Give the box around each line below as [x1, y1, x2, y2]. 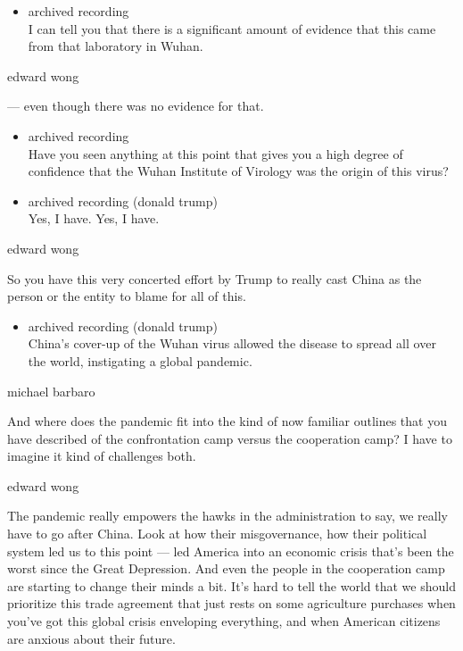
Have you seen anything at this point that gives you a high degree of [28, 144, 403, 163]
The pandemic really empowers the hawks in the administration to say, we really [7, 506, 448, 525]
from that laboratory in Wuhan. [28, 37, 203, 55]
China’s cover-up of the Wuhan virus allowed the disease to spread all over [28, 334, 436, 353]
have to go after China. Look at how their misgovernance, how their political [7, 524, 427, 543]
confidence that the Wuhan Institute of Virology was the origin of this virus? [28, 162, 449, 180]
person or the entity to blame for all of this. [7, 287, 246, 305]
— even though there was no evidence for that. [7, 96, 264, 115]
